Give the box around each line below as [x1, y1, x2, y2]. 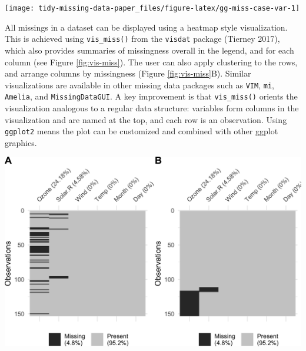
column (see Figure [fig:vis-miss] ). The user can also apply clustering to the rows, [5, 55, 298, 68]
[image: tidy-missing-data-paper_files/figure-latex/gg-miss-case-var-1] [5, 4, 300, 12]
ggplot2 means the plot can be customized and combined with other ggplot [5, 125, 278, 137]
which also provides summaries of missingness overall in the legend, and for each [5, 44, 294, 56]
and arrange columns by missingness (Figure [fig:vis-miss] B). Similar [5, 67, 251, 80]
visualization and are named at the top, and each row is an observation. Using [5, 113, 287, 125]
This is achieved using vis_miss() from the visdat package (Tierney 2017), [5, 32, 280, 45]
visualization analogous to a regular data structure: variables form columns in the [5, 102, 299, 114]
